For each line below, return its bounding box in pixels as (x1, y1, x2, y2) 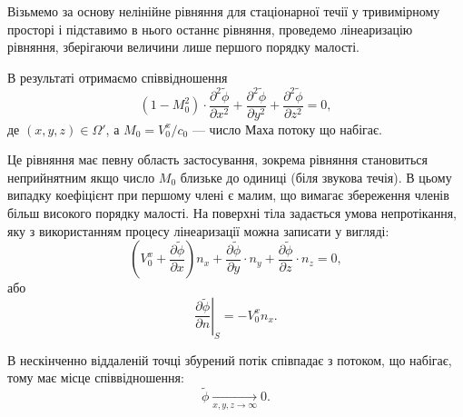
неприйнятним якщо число (7, 167, 155, 186)
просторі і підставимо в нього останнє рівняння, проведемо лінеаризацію (7, 19, 413, 38)
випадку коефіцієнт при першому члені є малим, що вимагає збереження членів (7, 185, 449, 204)
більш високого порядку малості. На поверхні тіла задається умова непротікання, (7, 204, 457, 223)
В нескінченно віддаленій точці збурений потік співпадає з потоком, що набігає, (7, 350, 452, 369)
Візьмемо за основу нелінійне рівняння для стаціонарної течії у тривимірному (7, 2, 440, 20)
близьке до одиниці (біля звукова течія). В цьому (180, 167, 452, 186)
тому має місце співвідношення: (7, 368, 184, 387)
